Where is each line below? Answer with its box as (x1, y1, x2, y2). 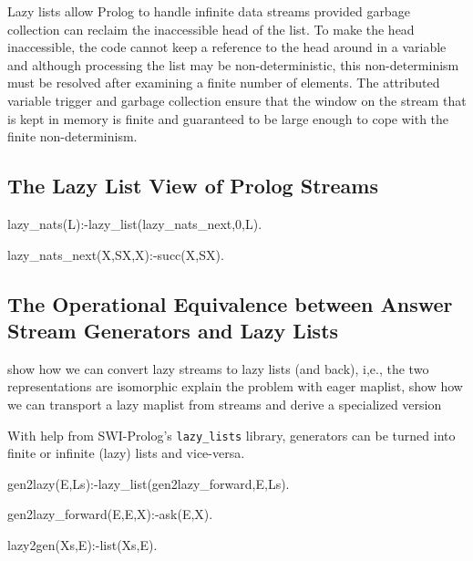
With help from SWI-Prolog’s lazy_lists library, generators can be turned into (7, 425, 456, 444)
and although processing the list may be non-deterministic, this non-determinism (7, 55, 459, 74)
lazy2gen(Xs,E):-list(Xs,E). (7, 535, 158, 554)
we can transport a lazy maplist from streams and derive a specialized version (7, 394, 442, 413)
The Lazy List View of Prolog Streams (7, 171, 378, 200)
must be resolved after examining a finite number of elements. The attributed (7, 73, 440, 92)
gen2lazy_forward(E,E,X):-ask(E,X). (7, 504, 213, 524)
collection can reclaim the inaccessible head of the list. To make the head (7, 19, 415, 38)
